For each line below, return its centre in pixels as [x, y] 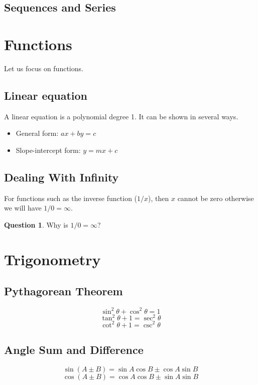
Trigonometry [52, 259]
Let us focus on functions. [44, 68]
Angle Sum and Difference [74, 349]
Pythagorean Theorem [63, 291]
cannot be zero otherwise [216, 198]
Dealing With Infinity [61, 177]
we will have [23, 208]
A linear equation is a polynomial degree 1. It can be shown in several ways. [121, 116]
